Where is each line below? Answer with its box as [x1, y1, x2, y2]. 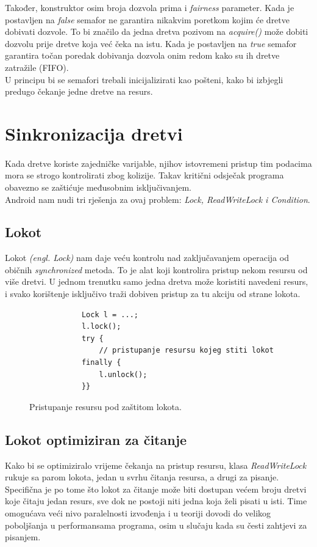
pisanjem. [5, 530, 41, 543]
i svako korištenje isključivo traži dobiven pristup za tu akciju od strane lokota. [5, 287, 301, 300]
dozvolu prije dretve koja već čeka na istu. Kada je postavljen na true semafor [5, 37, 297, 50]
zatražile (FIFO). [5, 61, 69, 73]
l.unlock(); [99, 370, 148, 379]
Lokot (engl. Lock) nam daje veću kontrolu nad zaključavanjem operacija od [5, 251, 289, 264]
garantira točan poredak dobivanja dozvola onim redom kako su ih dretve [5, 49, 280, 62]
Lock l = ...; [81, 310, 138, 319]
